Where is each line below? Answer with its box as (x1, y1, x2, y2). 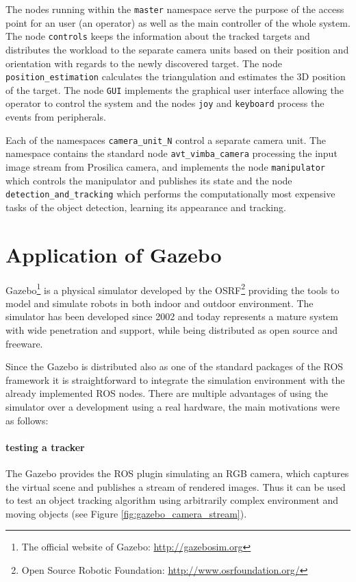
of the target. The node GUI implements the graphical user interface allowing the (5, 82, 344, 97)
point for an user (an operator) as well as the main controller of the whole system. (5, 15, 351, 29)
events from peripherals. (5, 110, 106, 124)
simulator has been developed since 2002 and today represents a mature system (5, 309, 338, 324)
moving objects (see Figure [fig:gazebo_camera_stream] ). (5, 506, 247, 520)
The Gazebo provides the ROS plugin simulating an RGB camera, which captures (5, 465, 349, 480)
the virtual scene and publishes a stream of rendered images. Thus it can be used (5, 479, 346, 494)
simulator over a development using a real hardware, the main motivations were (5, 400, 340, 413)
